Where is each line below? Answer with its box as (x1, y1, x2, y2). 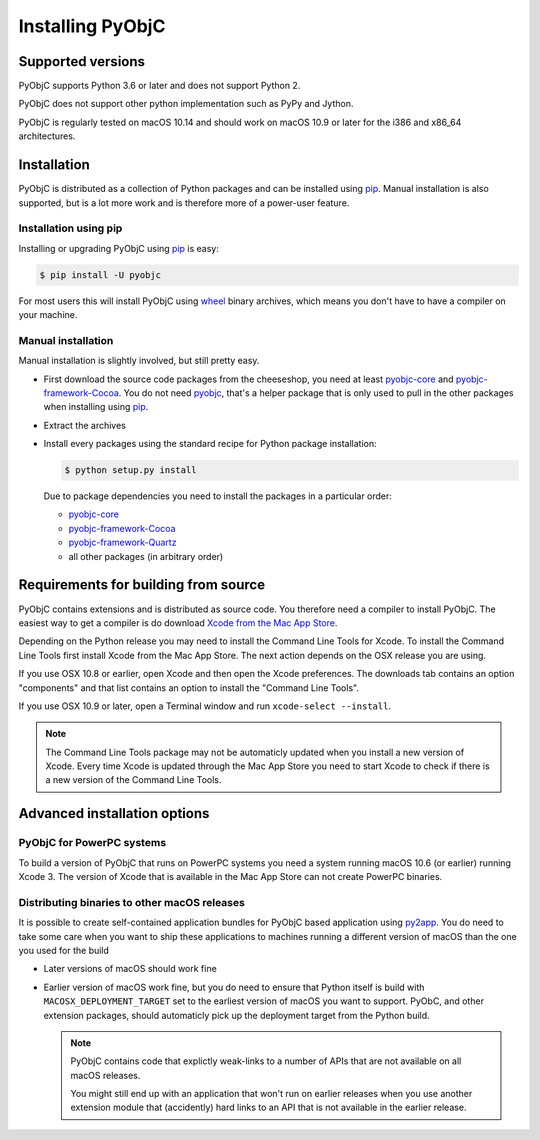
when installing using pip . (43, 401, 149, 413)
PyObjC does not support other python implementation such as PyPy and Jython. (18, 98, 354, 110)
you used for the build (18, 944, 110, 956)
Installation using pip (18, 221, 123, 235)
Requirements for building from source (18, 576, 265, 594)
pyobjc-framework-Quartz (68, 536, 177, 549)
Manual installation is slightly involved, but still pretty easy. (18, 355, 260, 367)
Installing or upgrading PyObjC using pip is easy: (18, 242, 219, 254)
